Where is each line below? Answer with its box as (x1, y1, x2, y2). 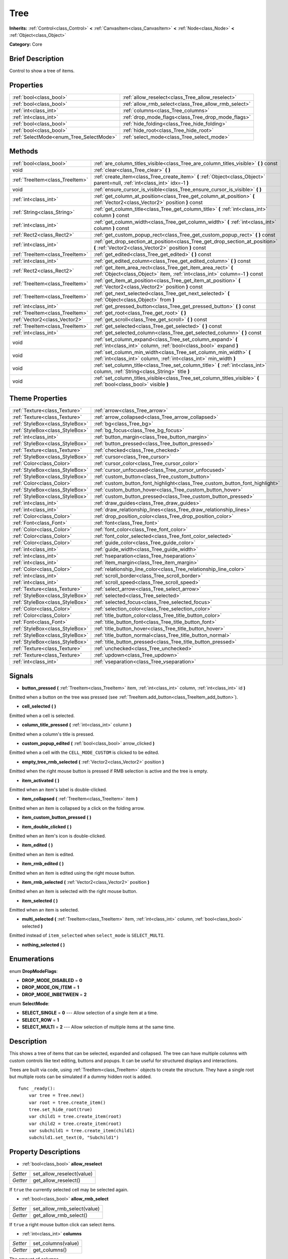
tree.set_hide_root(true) (28, 1106, 93, 1112)
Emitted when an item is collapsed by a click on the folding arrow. (9, 805, 145, 811)
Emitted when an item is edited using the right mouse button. (9, 870, 136, 876)
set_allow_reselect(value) (33, 1170, 93, 1177)
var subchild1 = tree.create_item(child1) (28, 1128, 135, 1134)
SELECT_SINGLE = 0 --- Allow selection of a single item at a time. (22, 1010, 158, 1016)
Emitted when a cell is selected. (9, 713, 75, 719)
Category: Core (9, 41, 43, 47)
